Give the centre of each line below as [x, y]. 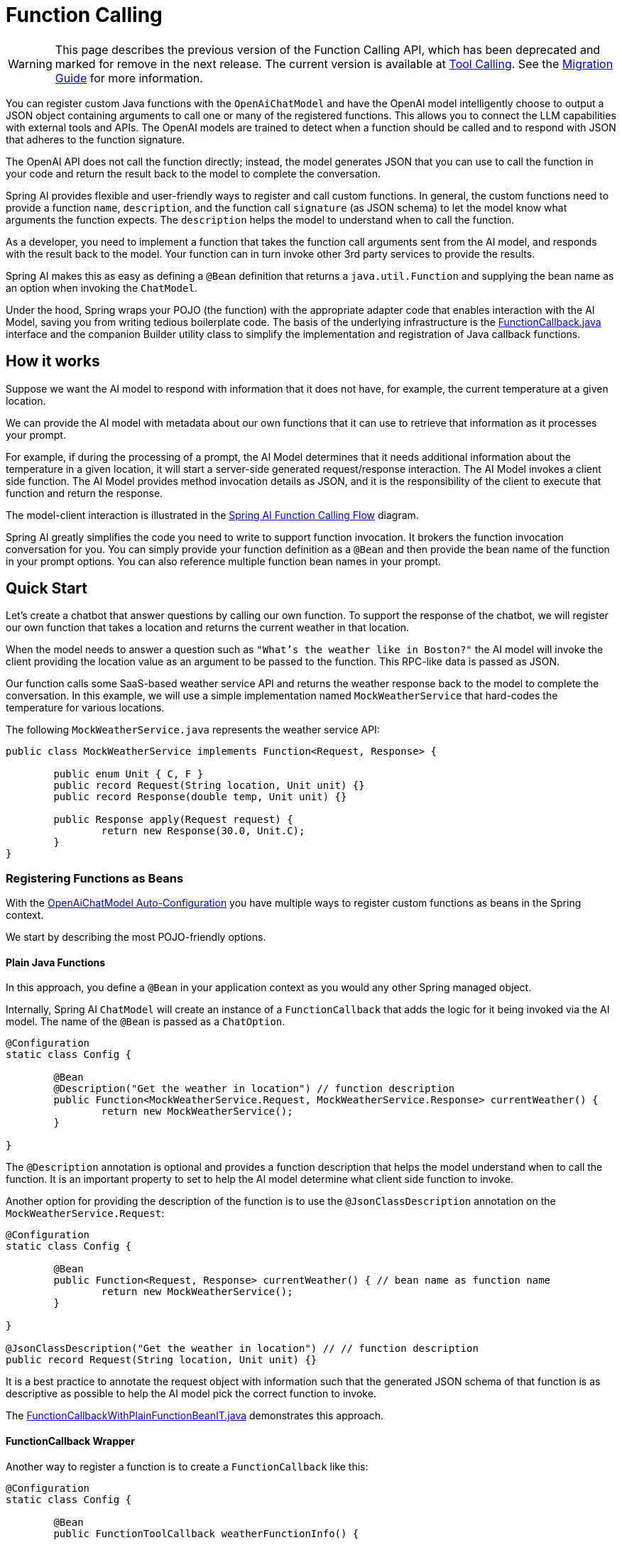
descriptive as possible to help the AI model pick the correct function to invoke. [191, 1394]
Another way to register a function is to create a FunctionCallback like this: [187, 1466]
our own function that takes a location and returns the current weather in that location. [208, 628]
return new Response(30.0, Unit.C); [203, 831]
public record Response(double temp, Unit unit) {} [200, 797]
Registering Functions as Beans [95, 878]
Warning [30, 64]
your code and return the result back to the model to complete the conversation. [193, 173]
